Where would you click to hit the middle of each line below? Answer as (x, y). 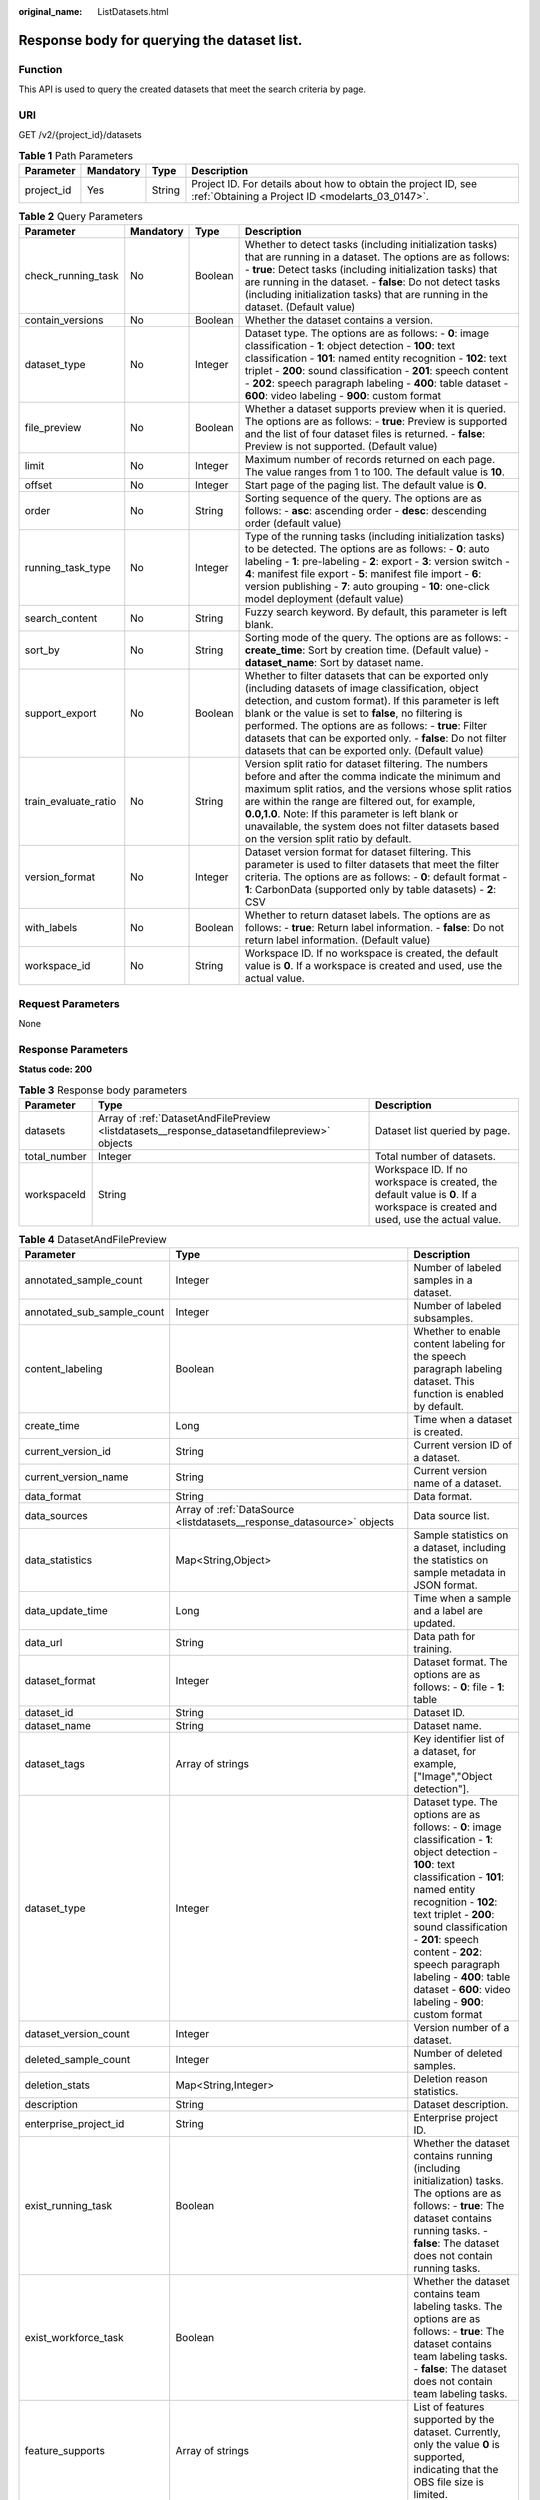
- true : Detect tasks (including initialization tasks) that (371, 270)
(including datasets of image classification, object (362, 688)
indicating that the (456, 2470)
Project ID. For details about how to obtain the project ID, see (334, 184)
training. (433, 1649)
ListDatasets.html (133, 11)
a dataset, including (460, 1548)
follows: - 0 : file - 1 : (459, 1687)
